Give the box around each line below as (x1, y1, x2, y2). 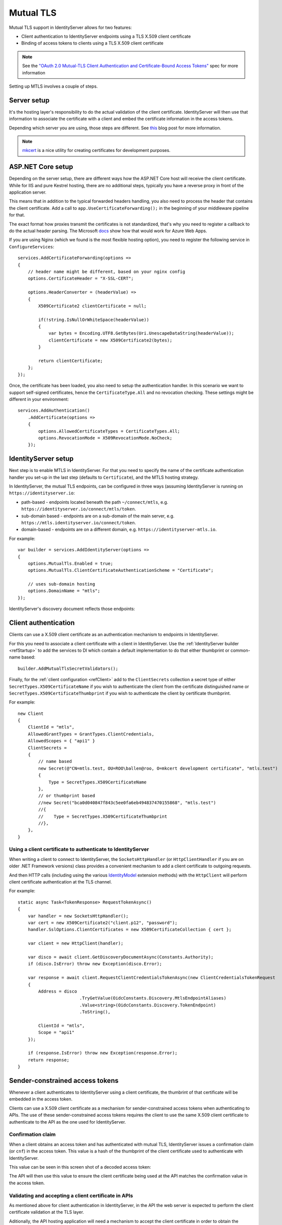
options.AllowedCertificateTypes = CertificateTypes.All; (38, 428, 180, 434)
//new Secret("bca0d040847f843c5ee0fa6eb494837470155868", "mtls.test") (38, 800, 217, 806)
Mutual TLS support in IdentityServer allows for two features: (9, 24, 132, 30)
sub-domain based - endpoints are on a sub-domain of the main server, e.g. (21, 513, 174, 519)
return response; (27, 1057, 69, 1063)
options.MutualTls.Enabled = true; (27, 561, 113, 566)
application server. (9, 189, 46, 196)
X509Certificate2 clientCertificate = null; (38, 303, 147, 309)
